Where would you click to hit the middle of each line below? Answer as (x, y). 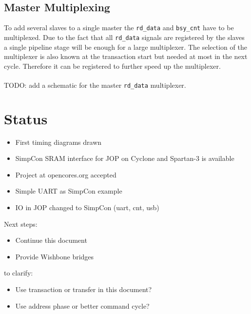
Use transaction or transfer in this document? (84, 289)
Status (26, 118)
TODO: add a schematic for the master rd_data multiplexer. (95, 85)
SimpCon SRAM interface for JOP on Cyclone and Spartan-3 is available (125, 158)
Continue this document (51, 240)
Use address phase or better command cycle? (82, 305)
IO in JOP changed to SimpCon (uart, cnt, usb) (87, 207)
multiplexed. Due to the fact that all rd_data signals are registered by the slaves (124, 37)
